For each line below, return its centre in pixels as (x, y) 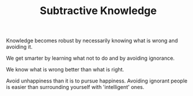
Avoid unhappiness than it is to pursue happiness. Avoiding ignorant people (97, 81)
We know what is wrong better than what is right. (65, 70)
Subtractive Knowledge (98, 11)
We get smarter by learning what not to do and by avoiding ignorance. (90, 58)
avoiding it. (19, 47)
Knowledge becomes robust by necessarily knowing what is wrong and (92, 41)
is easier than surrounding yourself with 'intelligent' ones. (75, 87)
